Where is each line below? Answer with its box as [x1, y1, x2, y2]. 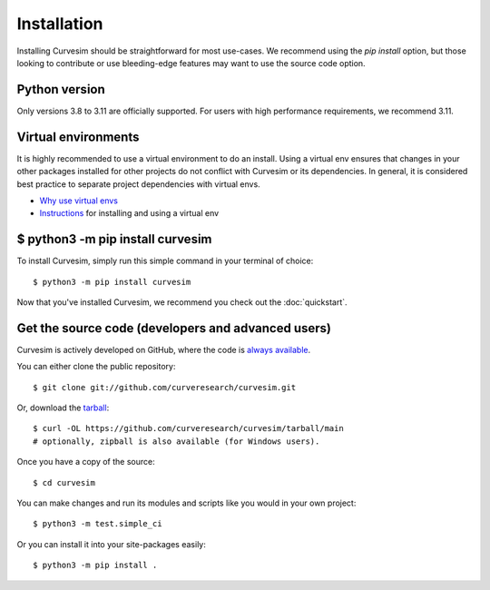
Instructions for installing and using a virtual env [39, 208, 220, 219]
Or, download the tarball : [16, 402, 110, 413]
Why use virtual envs [39, 195, 118, 206]
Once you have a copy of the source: [16, 457, 155, 467]
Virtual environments [16, 129, 140, 144]
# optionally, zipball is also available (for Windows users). [33, 436, 320, 447]
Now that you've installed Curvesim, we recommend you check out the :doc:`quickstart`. [16, 297, 348, 308]
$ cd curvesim [33, 477, 95, 487]
